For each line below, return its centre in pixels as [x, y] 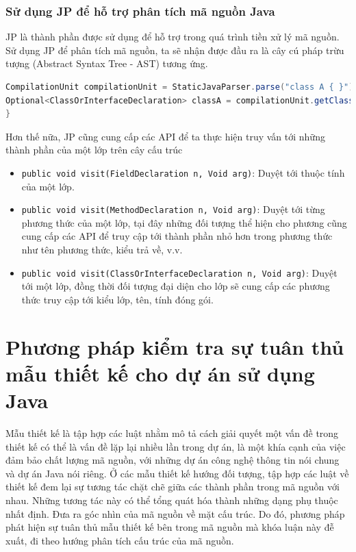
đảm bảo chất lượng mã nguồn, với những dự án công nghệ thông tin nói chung [173, 460]
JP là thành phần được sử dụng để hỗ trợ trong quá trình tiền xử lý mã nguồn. [173, 37]
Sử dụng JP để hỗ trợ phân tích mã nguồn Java [140, 11]
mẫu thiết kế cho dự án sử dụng [160, 373]
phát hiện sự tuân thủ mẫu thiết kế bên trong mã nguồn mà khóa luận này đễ [170, 527]
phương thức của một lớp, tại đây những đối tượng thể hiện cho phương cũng [184, 222]
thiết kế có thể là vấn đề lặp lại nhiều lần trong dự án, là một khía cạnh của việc [176, 446]
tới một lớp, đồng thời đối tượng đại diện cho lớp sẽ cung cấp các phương [176, 286]
